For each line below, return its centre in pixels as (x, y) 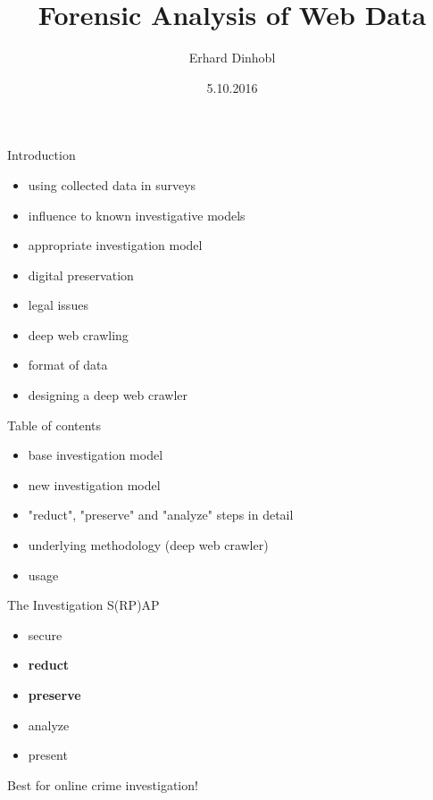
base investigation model (96, 455)
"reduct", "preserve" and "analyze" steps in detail (161, 515)
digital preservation (81, 275)
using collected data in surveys (112, 184)
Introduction (42, 155)
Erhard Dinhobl (232, 58)
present (48, 755)
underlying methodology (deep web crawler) (148, 545)
